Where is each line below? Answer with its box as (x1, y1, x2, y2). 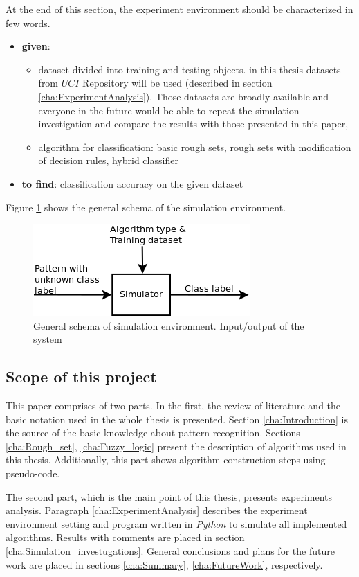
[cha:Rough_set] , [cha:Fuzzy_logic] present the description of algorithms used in (6, 438, 347, 453)
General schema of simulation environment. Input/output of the (33, 318, 304, 332)
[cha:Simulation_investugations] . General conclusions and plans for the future (6, 544, 335, 558)
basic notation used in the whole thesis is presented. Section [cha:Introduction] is (6, 411, 348, 426)
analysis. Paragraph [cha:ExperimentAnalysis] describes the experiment (6, 503, 308, 517)
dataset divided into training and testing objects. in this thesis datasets (38, 62, 341, 76)
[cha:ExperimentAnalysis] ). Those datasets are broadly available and (38, 89, 329, 103)
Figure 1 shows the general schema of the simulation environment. (6, 199, 286, 214)
